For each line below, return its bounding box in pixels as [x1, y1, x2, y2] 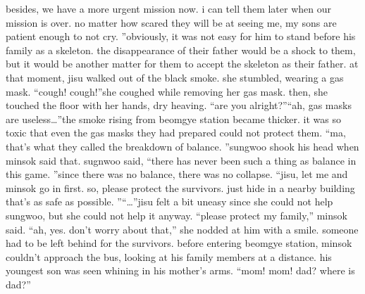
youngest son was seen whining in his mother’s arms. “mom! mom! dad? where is [6, 263, 355, 278]
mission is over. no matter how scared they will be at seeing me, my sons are [6, 15, 337, 30]
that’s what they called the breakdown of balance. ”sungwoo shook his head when [6, 139, 359, 153]
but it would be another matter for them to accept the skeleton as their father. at [6, 56, 359, 71]
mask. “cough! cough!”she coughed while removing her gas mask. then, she [6, 84, 328, 98]
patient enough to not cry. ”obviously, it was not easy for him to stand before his [6, 29, 356, 44]
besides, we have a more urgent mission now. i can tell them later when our [6, 1, 332, 15]
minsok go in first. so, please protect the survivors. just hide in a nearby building [6, 180, 355, 195]
